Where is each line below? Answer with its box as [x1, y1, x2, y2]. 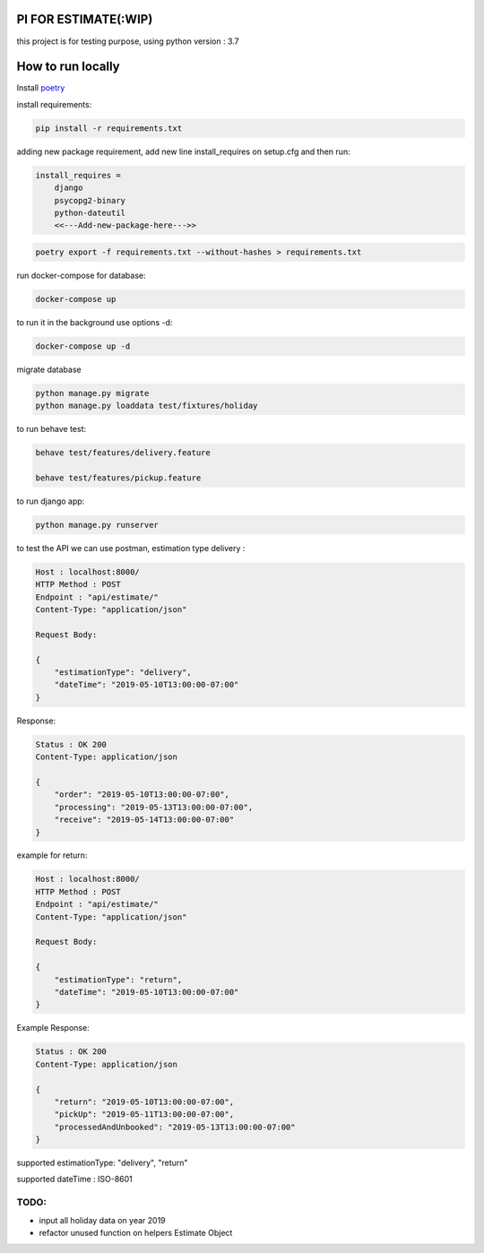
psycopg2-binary [54, 195, 125, 205]
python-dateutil [54, 207, 125, 218]
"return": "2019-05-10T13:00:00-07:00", [54, 1096, 235, 1107]
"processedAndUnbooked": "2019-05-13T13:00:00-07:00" [54, 1121, 296, 1132]
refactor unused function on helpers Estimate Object [39, 1227, 233, 1238]
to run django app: [16, 496, 85, 506]
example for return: [16, 850, 88, 860]
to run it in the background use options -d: [16, 316, 173, 327]
